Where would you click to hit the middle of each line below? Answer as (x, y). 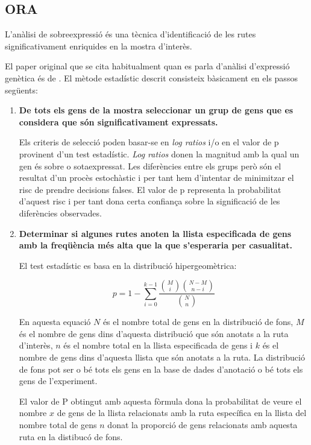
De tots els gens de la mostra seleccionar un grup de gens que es (156, 110)
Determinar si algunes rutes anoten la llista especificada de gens (155, 233)
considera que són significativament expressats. (118, 122)
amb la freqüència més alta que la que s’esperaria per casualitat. (156, 245)
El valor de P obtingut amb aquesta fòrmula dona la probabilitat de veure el (160, 401)
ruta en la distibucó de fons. (71, 436)
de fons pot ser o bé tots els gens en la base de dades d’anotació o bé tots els (161, 369)
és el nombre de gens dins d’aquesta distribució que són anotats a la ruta (154, 333)
